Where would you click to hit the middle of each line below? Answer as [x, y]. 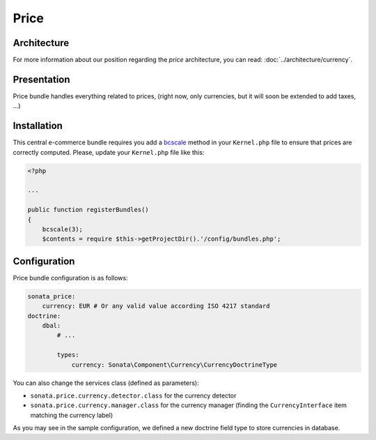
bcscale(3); [63, 229]
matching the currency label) [72, 415]
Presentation [41, 79]
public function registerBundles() [88, 210]
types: [68, 355]
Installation [38, 126]
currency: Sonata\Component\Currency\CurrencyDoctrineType [174, 365]
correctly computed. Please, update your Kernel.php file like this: [109, 152]
